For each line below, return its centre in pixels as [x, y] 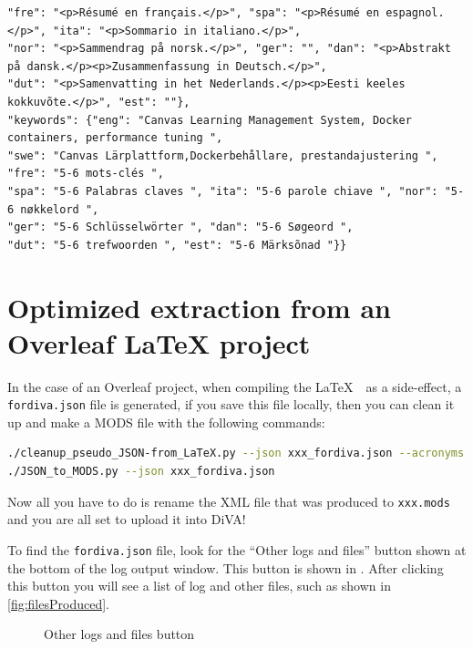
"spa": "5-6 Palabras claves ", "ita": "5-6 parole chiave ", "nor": [223, 191]
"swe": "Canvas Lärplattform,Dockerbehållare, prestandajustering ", [223, 155]
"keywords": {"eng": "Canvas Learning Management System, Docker [210, 120]
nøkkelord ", [60, 209]
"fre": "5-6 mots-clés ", [86, 174]
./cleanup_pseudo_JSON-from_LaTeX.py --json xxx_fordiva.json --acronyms [236, 453]
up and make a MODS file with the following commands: [166, 422]
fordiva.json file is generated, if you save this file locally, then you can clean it [231, 404]
